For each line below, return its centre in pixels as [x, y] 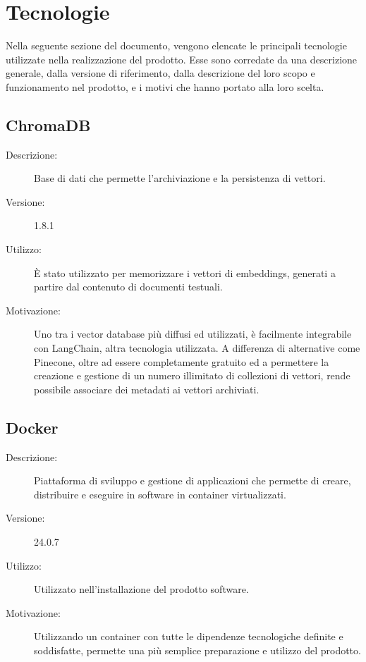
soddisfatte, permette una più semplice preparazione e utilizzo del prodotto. [197, 650]
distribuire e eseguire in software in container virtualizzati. [160, 494]
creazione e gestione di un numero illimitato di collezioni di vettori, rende [192, 375]
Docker [32, 427]
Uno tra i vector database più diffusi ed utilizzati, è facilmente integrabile [193, 334]
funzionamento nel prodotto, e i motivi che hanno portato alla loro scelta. [165, 86]
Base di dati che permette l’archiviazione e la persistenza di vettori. [180, 178]
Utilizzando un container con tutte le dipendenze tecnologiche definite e [189, 636]
